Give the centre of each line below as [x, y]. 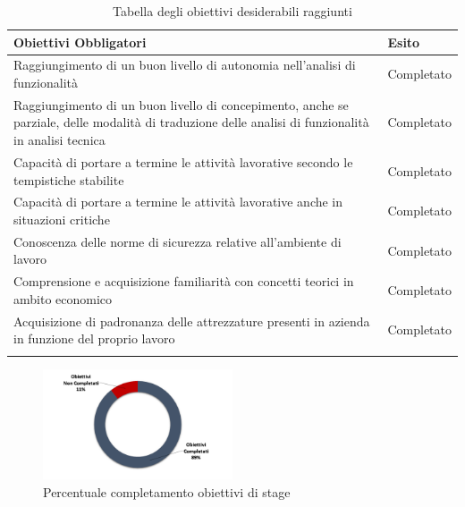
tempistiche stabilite [69, 179]
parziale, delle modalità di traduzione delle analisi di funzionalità [191, 122]
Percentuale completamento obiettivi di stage [167, 491]
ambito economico [63, 298]
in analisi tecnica [59, 140]
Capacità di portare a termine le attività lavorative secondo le [183, 161]
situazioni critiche [62, 219]
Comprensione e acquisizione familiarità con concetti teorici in [184, 281]
